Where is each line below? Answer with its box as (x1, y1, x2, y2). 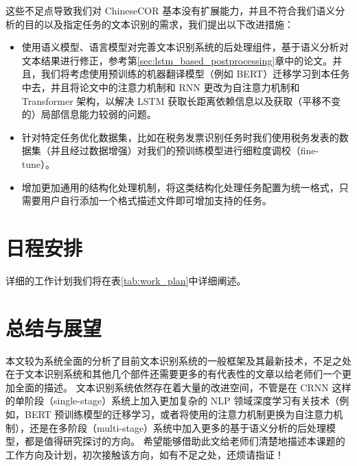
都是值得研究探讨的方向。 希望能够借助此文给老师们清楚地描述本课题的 (24, 434, 345, 448)
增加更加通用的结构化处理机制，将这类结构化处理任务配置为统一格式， (21, 180, 339, 194)
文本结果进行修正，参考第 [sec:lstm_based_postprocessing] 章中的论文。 (21, 53, 333, 67)
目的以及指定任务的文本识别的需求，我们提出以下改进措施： (24, 16, 294, 31)
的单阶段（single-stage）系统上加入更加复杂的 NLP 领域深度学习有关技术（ (5, 393, 340, 408)
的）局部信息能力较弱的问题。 (21, 107, 157, 121)
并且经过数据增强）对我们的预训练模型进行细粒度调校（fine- (50, 143, 319, 158)
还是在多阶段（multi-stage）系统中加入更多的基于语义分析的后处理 (29, 420, 327, 434)
